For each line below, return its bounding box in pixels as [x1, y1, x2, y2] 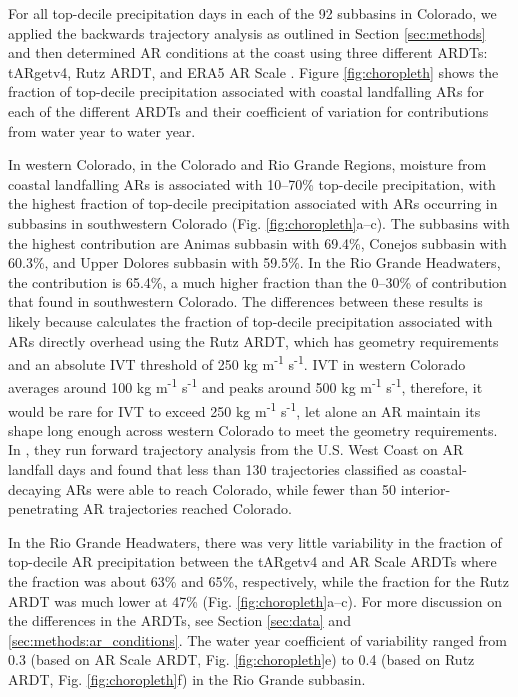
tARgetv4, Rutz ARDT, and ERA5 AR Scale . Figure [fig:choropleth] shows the [8, 61, 499, 82]
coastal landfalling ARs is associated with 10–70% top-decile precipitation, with [8, 173, 496, 194]
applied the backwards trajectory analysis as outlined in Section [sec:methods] [8, 22, 486, 43]
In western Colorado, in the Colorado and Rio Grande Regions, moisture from [8, 154, 487, 175]
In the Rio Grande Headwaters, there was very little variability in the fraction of [8, 531, 502, 552]
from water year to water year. [8, 120, 196, 141]
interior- [400, 478, 451, 499]
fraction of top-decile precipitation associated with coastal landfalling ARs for [8, 81, 484, 102]
